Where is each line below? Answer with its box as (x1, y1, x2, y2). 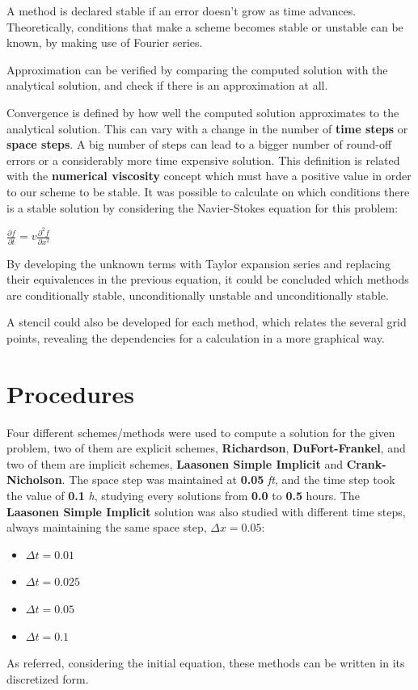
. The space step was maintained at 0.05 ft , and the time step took (61, 471, 395, 488)
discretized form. (6, 670, 89, 687)
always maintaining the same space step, (6, 519, 207, 536)
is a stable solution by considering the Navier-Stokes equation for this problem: (6, 199, 399, 216)
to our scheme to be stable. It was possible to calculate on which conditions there (6, 183, 410, 200)
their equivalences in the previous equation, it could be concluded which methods (6, 271, 409, 288)
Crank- (346, 455, 386, 472)
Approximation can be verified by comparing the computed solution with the (6, 61, 388, 78)
